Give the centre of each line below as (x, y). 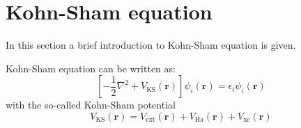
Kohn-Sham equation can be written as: (91, 68)
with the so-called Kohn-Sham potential (91, 105)
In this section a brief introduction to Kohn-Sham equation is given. (151, 45)
